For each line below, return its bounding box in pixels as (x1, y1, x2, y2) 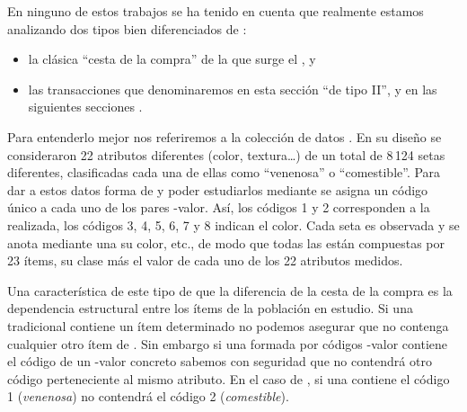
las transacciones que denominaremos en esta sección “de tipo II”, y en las (28, 79, 437, 98)
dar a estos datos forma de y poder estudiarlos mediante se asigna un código (7, 180, 428, 199)
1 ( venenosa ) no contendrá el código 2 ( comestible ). (7, 387, 289, 406)
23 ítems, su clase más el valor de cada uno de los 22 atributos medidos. (7, 251, 403, 270)
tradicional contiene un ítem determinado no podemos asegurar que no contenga (7, 316, 449, 335)
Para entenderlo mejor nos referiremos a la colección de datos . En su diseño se (7, 127, 442, 146)
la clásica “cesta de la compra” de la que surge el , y (28, 49, 316, 68)
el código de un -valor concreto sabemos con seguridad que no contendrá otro (7, 352, 432, 371)
